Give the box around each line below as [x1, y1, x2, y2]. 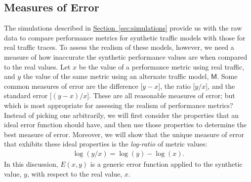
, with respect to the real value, [27, 168, 123, 179]
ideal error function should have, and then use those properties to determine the [4, 119, 247, 130]
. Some [217, 71, 238, 81]
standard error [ [4, 90, 52, 101]
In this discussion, [4, 158, 58, 169]
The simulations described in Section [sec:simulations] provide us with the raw [4, 23, 242, 33]
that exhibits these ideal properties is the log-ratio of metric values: [4, 139, 208, 149]
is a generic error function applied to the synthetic [90, 158, 243, 169]
